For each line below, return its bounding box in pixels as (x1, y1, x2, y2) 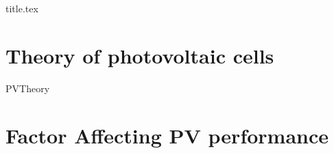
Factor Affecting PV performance (5, 121, 329, 149)
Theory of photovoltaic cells (5, 41, 274, 69)
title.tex (5, 1, 38, 15)
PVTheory (5, 81, 50, 95)
